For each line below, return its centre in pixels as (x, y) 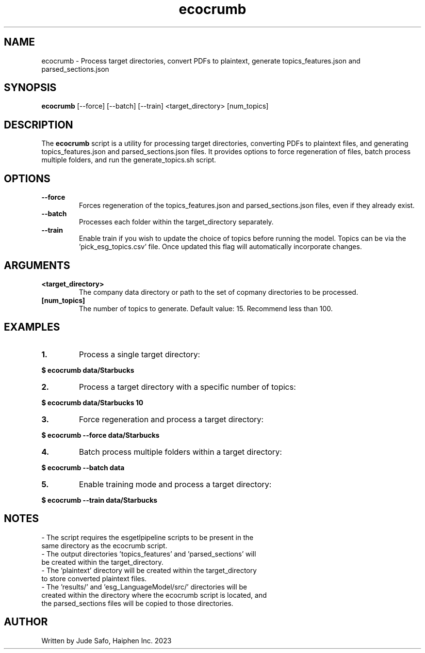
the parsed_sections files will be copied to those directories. (137, 603)
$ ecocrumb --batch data (83, 467)
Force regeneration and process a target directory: (171, 419)
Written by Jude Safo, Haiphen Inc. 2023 (106, 640)
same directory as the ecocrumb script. (104, 545)
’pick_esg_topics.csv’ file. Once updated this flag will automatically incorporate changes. (220, 247)
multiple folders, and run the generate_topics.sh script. (129, 160)
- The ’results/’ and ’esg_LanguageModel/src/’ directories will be (144, 587)
